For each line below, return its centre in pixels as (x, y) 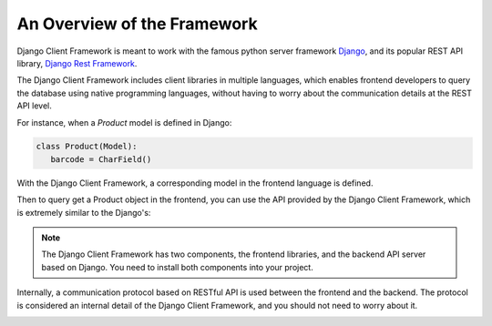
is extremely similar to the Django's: (84, 212)
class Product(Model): (87, 147)
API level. (34, 106)
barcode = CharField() (101, 159)
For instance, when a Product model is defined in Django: (124, 122)
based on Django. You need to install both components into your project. (177, 267)
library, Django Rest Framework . (77, 63)
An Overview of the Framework (138, 24)
